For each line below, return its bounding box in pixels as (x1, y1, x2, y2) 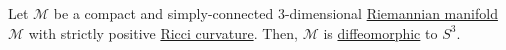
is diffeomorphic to (323, 22, 438, 43)
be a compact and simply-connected (53, 3, 274, 23)
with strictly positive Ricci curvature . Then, (28, 22, 298, 43)
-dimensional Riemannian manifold (284, 3, 498, 23)
